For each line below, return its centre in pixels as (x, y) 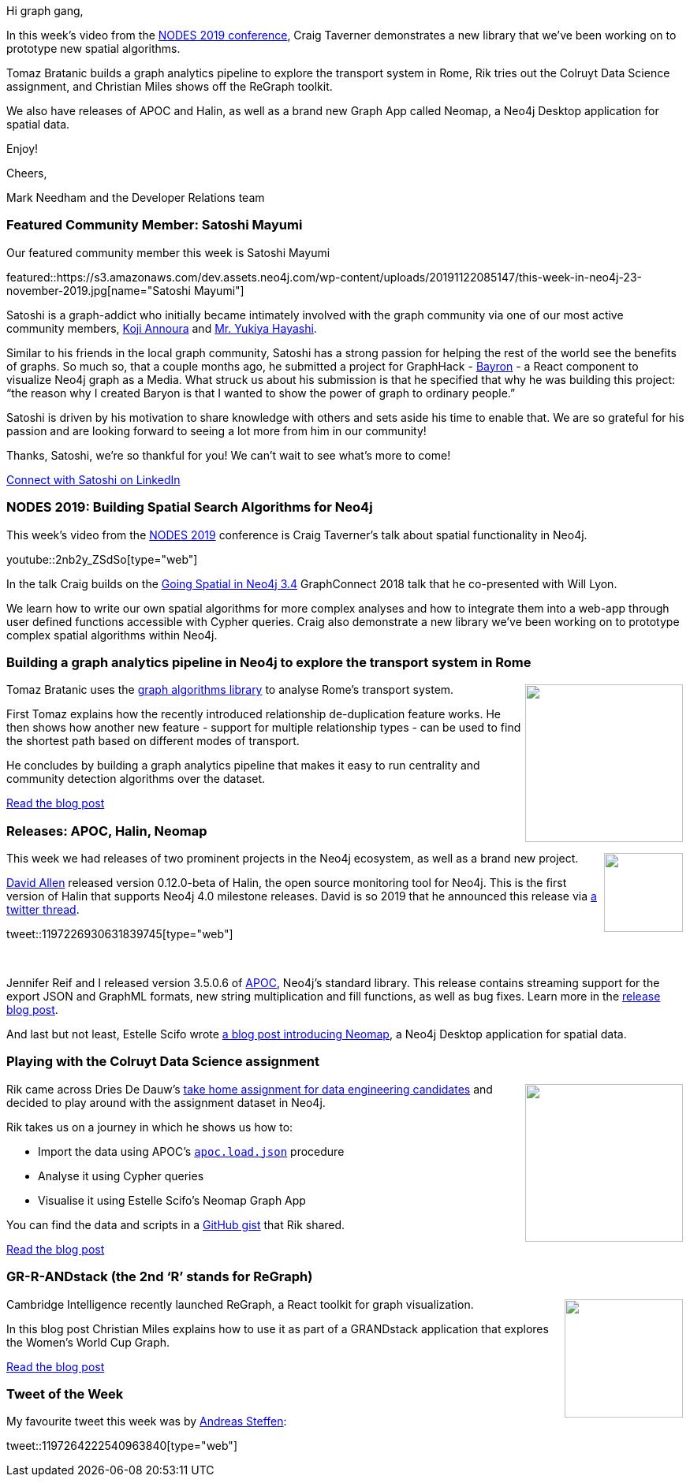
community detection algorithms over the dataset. (136, 779)
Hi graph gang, (45, 11)
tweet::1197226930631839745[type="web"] (120, 934)
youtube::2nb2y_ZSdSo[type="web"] (102, 559)
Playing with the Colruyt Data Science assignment (163, 1062)
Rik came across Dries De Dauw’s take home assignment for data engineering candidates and (250, 1089)
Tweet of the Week (65, 1394)
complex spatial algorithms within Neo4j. (112, 635)
